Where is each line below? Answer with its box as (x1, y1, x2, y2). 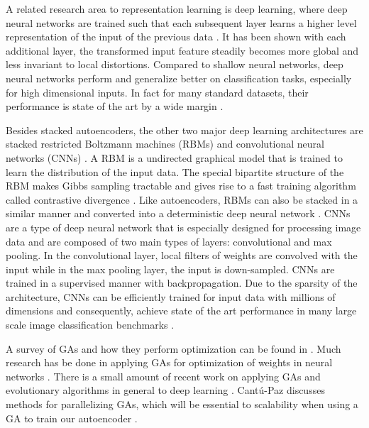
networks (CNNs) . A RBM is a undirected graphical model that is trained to (6, 150, 343, 165)
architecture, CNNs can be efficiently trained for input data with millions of (6, 289, 336, 304)
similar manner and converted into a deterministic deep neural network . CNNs (6, 206, 351, 221)
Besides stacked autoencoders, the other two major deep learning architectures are (6, 122, 363, 137)
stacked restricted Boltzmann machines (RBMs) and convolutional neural (6, 136, 324, 151)
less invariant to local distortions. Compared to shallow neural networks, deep (6, 57, 343, 72)
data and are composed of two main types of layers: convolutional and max (6, 234, 332, 248)
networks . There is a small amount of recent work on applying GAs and (6, 368, 321, 383)
